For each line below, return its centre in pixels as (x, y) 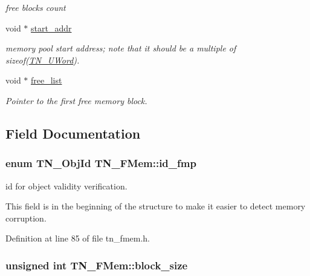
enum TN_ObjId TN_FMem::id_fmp (101, 163)
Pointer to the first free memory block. (76, 100)
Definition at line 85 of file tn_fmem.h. (78, 238)
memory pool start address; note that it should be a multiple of (121, 48)
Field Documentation (73, 133)
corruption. (26, 218)
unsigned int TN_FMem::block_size (97, 265)
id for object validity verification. (66, 186)
